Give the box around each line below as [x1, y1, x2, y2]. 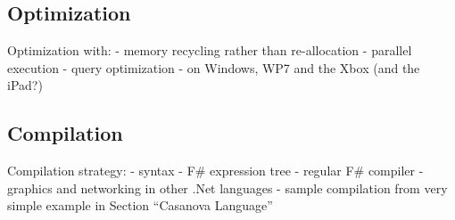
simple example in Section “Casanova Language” [7, 196, 273, 215]
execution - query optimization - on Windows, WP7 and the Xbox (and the [7, 58, 420, 77]
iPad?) [7, 76, 43, 94]
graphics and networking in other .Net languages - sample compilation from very [7, 178, 448, 197]
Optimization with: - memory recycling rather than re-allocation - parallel [7, 41, 412, 60]
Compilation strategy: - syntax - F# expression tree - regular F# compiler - [7, 161, 424, 180]
